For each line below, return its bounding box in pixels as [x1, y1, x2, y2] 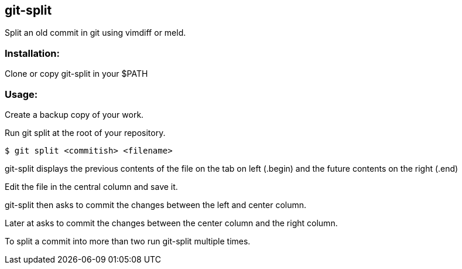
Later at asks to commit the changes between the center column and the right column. [5, 217, 338, 228]
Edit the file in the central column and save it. [5, 181, 178, 192]
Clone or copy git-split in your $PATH [5, 69, 148, 79]
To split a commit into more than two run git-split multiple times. [5, 236, 251, 246]
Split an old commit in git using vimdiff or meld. [5, 28, 186, 38]
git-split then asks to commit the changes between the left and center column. [5, 199, 307, 210]
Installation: [5, 47, 60, 59]
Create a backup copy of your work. [5, 109, 144, 120]
